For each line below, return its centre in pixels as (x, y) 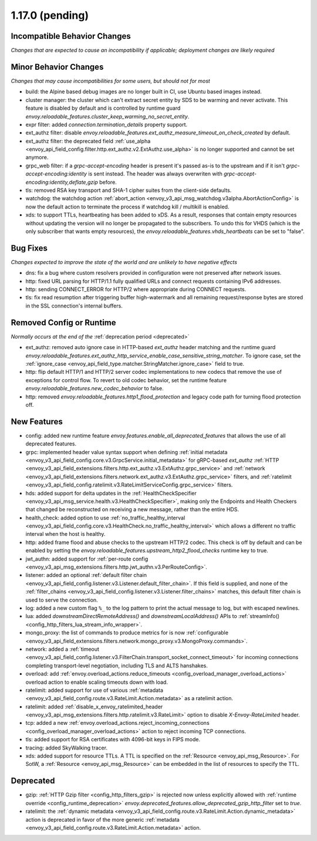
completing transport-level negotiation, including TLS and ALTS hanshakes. (117, 666)
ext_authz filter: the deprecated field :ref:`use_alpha (88, 141)
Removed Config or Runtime (63, 322)
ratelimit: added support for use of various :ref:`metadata (95, 690)
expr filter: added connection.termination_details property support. (107, 124)
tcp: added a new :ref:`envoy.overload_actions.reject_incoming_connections (117, 723)
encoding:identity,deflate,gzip (62, 182)
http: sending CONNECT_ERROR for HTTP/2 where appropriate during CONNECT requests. (136, 289)
